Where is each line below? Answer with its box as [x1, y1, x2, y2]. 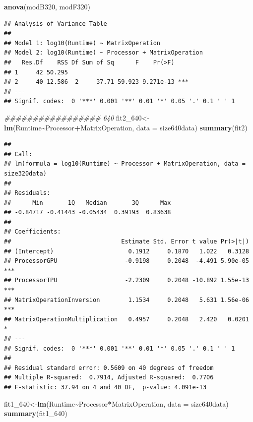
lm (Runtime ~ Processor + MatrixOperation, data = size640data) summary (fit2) [4, 122, 248, 132]
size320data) [4, 170, 47, 177]
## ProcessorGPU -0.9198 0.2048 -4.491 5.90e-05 [4, 257, 249, 265]
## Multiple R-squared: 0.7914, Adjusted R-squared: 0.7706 [4, 374, 214, 381]
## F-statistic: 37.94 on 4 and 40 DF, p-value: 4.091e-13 [4, 383, 207, 391]
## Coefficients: [4, 228, 61, 236]
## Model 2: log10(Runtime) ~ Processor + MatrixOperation [4, 49, 203, 57]
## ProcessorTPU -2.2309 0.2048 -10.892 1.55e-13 [4, 277, 249, 284]
